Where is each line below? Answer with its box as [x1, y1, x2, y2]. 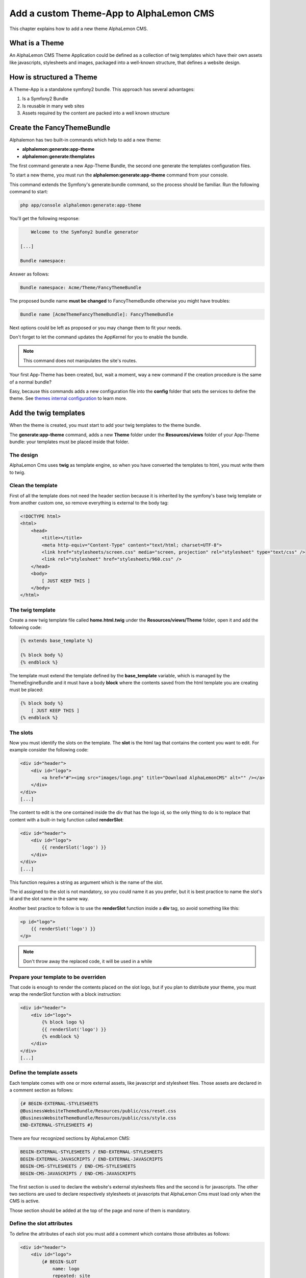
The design [9, 451, 38, 459]
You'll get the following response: [9, 215, 80, 222]
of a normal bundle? [9, 379, 52, 385]
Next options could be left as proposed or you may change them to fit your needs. [9, 325, 182, 331]
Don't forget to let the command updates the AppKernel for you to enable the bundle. [9, 334, 188, 340]
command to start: [9, 189, 48, 195]
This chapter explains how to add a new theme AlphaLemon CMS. [9, 26, 148, 32]
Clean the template [9, 482, 58, 489]
